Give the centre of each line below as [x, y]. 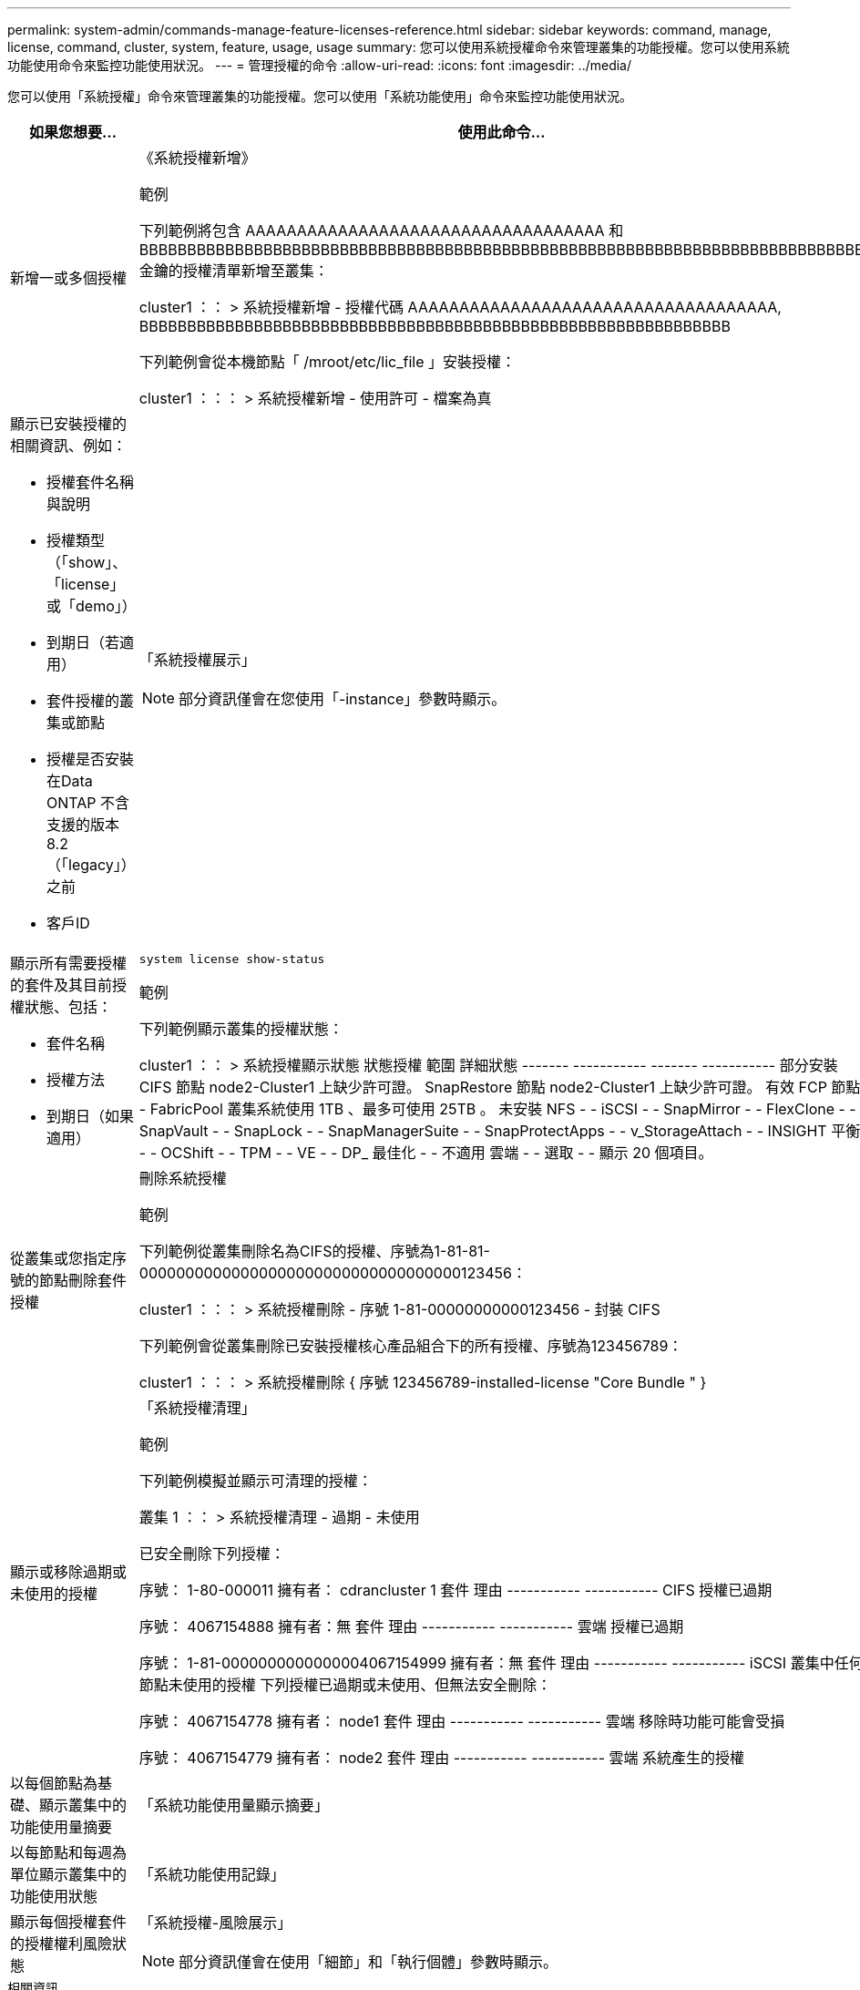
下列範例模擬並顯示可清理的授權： [256, 1481]
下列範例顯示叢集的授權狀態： [241, 1028]
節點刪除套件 [83, 1280]
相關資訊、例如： [69, 446]
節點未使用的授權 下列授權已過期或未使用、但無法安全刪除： [345, 1685]
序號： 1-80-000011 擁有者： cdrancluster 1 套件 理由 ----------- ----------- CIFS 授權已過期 [456, 1590]
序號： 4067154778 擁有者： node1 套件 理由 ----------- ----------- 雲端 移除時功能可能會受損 [462, 1721]
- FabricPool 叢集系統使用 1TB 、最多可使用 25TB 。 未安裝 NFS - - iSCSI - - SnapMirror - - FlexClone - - [497, 1108]
